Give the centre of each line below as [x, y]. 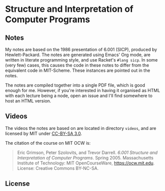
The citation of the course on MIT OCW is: [48, 143]
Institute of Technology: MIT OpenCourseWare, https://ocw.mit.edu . [86, 163]
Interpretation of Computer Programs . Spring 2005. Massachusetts [85, 158]
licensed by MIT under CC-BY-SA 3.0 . [44, 133]
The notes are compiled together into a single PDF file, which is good [75, 85]
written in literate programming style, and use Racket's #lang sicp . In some [82, 60]
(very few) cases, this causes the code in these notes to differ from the [77, 65]
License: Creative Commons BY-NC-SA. [58, 168]
